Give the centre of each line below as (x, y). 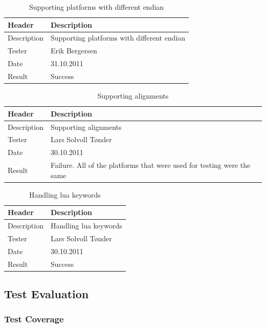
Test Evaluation (47, 294)
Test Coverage (34, 319)
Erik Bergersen (74, 51)
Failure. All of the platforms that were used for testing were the (150, 165)
